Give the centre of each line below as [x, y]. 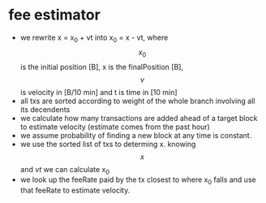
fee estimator [55, 15]
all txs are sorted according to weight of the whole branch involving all [137, 101]
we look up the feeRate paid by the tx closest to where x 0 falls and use [138, 181]
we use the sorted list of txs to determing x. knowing [108, 144]
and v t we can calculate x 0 [65, 170]
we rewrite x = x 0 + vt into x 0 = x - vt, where [94, 38]
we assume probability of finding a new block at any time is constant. [136, 135]
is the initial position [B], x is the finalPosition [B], [102, 67]
